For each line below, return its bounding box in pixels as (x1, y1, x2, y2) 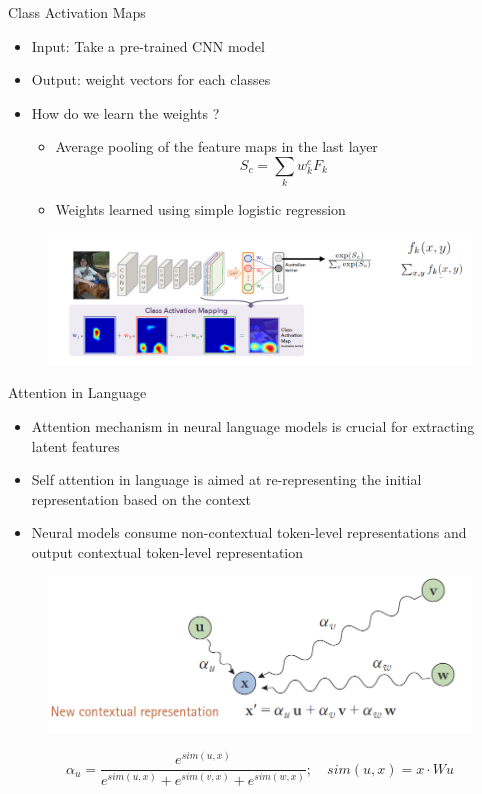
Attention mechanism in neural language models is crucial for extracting (31, 415, 475, 436)
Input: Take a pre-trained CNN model (31, 35, 265, 56)
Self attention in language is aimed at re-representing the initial (31, 469, 422, 490)
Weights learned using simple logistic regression (55, 199, 346, 220)
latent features (31, 435, 120, 456)
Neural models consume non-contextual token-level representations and (31, 522, 467, 543)
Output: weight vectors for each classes (31, 69, 271, 90)
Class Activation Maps (8, 2, 146, 22)
